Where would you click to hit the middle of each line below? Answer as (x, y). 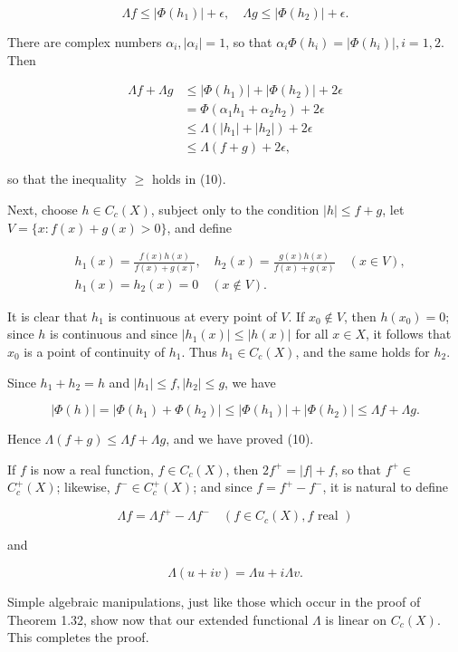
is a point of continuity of (95, 351)
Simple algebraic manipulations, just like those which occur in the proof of (214, 602)
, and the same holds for (363, 351)
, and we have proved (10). (240, 439)
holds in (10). (189, 179)
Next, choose (43, 209)
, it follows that (409, 334)
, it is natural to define (386, 487)
